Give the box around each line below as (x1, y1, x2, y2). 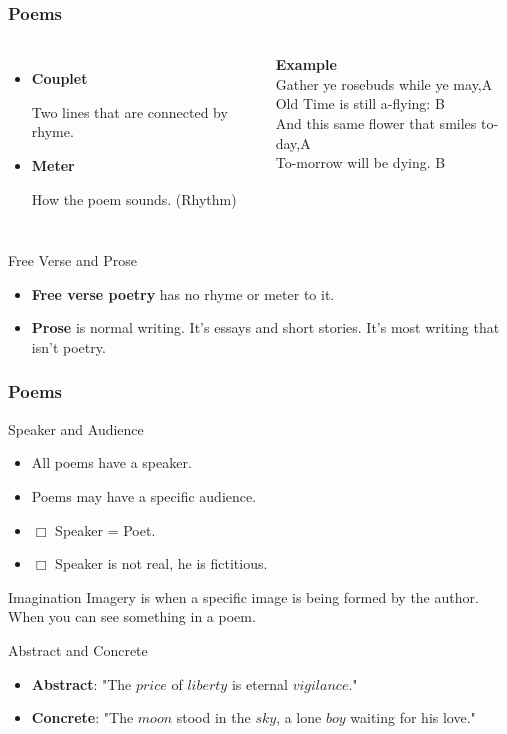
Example (275, 54, 337, 75)
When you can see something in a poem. (8, 606, 256, 627)
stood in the (176, 707, 251, 728)
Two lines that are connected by (31, 101, 228, 122)
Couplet (31, 68, 88, 89)
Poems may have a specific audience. (31, 485, 257, 506)
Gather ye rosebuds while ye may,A (275, 73, 493, 94)
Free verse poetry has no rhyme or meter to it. (31, 283, 335, 304)
